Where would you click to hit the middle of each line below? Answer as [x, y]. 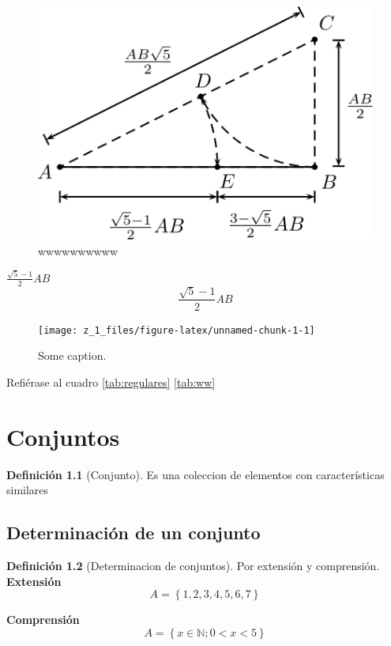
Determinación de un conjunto [133, 533]
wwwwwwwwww [78, 250]
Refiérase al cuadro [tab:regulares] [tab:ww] [111, 382]
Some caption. [72, 355]
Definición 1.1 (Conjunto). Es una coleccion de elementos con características [195, 474]
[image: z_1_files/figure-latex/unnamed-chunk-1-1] [177, 330]
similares [28, 490]
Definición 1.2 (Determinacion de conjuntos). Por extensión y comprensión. [193, 565]
